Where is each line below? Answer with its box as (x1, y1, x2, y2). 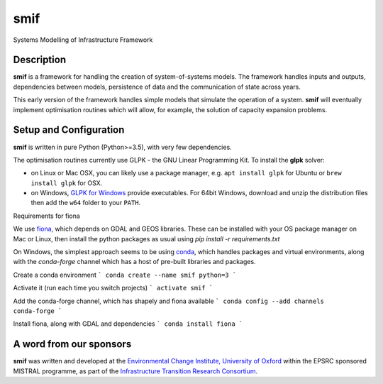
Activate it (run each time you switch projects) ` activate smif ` (13, 284, 213, 292)
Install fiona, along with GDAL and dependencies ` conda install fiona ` (13, 319, 243, 328)
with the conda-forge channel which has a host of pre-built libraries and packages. (13, 258, 256, 266)
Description (13, 54, 67, 66)
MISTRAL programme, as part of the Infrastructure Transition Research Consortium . (13, 366, 258, 375)
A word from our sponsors (13, 338, 132, 351)
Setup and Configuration (13, 124, 125, 136)
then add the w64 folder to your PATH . (30, 199, 141, 207)
